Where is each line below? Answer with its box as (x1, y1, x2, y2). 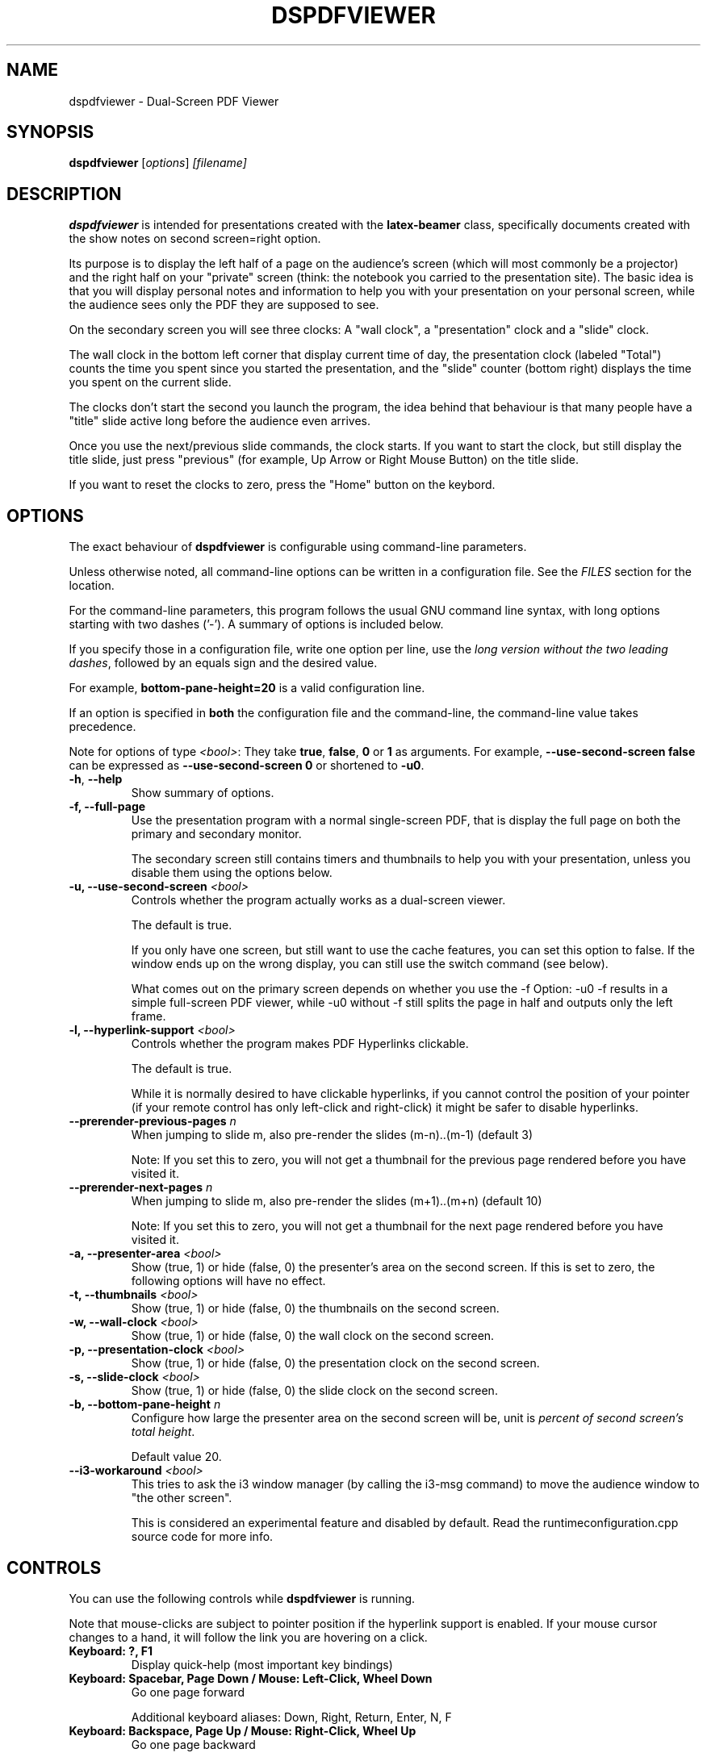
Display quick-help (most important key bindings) (131, 1657, 393, 1671)
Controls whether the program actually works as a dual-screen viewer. (131, 893, 506, 908)
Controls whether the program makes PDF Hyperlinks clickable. (131, 1037, 469, 1051)
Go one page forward (131, 1684, 245, 1699)
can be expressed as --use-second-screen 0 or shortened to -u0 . (69, 758, 425, 773)
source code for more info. (131, 1530, 274, 1544)
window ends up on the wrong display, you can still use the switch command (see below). (131, 957, 609, 971)
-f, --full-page (69, 799, 146, 814)
